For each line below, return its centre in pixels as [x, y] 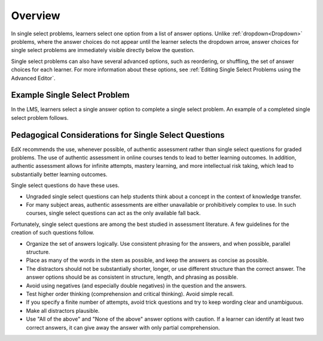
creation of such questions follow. [53, 233]
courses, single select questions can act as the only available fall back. [113, 213]
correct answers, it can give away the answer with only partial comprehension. [123, 327]
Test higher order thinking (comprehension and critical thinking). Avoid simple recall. [130, 294]
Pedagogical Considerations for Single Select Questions [118, 135]
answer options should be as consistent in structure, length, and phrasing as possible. [132, 277]
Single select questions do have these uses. [65, 185]
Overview [36, 16]
